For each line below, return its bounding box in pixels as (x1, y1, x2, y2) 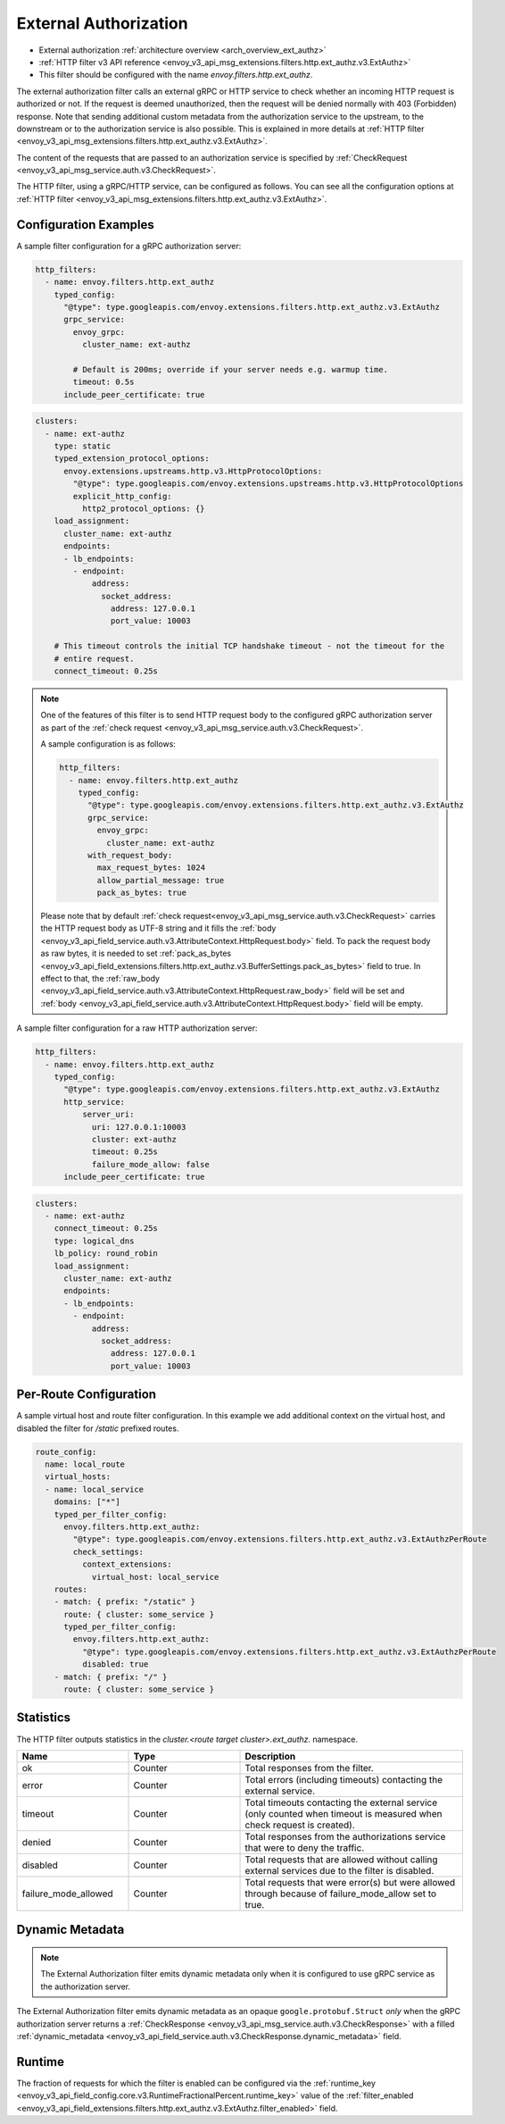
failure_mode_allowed (21, 1887, 113, 1900)
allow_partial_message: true (96, 875, 225, 885)
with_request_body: (87, 849, 173, 860)
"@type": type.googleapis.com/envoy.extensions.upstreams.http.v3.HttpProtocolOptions (72, 479, 464, 489)
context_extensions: (81, 1560, 173, 1569)
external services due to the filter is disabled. (244, 1864, 435, 1877)
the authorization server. (40, 1981, 131, 1992)
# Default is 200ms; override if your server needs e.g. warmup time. (72, 364, 388, 374)
